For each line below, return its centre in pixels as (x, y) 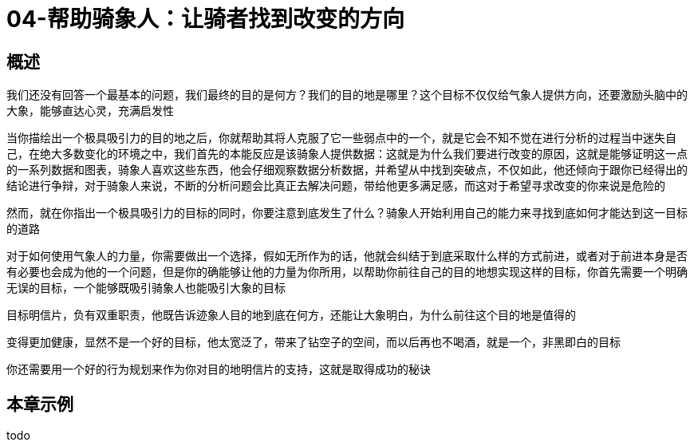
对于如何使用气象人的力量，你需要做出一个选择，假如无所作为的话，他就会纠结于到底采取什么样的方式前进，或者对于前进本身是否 (347, 256)
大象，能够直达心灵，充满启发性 (90, 111)
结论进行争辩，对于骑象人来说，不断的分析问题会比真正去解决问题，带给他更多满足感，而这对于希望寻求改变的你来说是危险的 (336, 186)
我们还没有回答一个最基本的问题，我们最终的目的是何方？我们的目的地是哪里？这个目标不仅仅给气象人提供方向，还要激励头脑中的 (347, 95)
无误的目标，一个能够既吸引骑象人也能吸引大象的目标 (146, 288)
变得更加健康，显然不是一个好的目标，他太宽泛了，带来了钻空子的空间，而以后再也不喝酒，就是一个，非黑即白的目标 (313, 342)
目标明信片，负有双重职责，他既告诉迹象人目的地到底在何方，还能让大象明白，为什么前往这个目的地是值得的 (291, 315)
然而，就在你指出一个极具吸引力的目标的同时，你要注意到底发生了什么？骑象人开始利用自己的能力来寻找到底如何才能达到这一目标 (347, 213)
